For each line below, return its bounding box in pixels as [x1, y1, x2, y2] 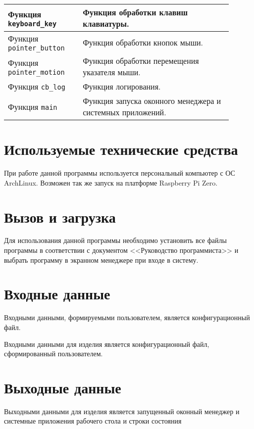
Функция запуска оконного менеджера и [83, 95, 221, 106]
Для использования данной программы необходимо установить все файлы [4, 235, 227, 245]
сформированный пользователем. [4, 348, 103, 359]
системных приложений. [83, 106, 166, 118]
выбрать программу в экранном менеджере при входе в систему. [4, 254, 199, 265]
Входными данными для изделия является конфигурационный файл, [4, 338, 209, 349]
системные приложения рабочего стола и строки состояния [4, 416, 182, 426]
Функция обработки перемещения [83, 55, 199, 66]
